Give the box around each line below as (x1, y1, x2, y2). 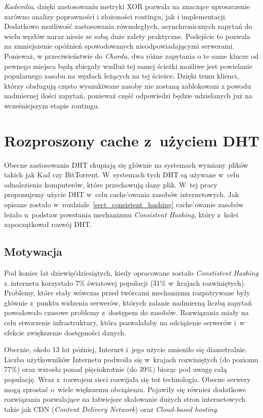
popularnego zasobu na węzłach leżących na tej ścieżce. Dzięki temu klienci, (4, 70, 239, 81)
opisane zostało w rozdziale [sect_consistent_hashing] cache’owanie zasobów (4, 199, 244, 210)
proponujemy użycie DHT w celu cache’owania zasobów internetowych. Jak (4, 189, 239, 200)
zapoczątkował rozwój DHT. (4, 219, 92, 230)
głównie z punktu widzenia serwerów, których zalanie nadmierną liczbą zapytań (4, 297, 252, 308)
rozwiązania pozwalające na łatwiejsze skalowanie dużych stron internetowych (4, 394, 245, 404)
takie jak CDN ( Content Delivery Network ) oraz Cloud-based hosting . (4, 403, 219, 414)
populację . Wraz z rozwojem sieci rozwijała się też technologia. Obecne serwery (4, 373, 251, 384)
